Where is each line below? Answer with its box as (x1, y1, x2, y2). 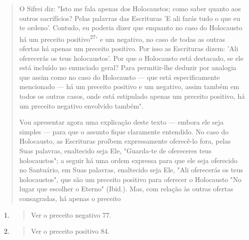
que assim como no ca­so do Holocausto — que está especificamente (19, 72, 220, 82)
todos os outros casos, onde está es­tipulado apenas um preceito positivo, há (19, 91, 245, 101)
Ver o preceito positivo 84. (31, 226, 110, 236)
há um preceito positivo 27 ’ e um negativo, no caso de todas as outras (19, 32, 226, 44)
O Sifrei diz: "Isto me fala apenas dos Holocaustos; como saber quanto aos (19, 3, 241, 13)
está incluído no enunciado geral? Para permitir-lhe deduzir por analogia (19, 62, 237, 73)
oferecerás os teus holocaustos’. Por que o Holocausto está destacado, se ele (19, 53, 244, 63)
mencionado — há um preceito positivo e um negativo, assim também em (19, 81, 239, 92)
